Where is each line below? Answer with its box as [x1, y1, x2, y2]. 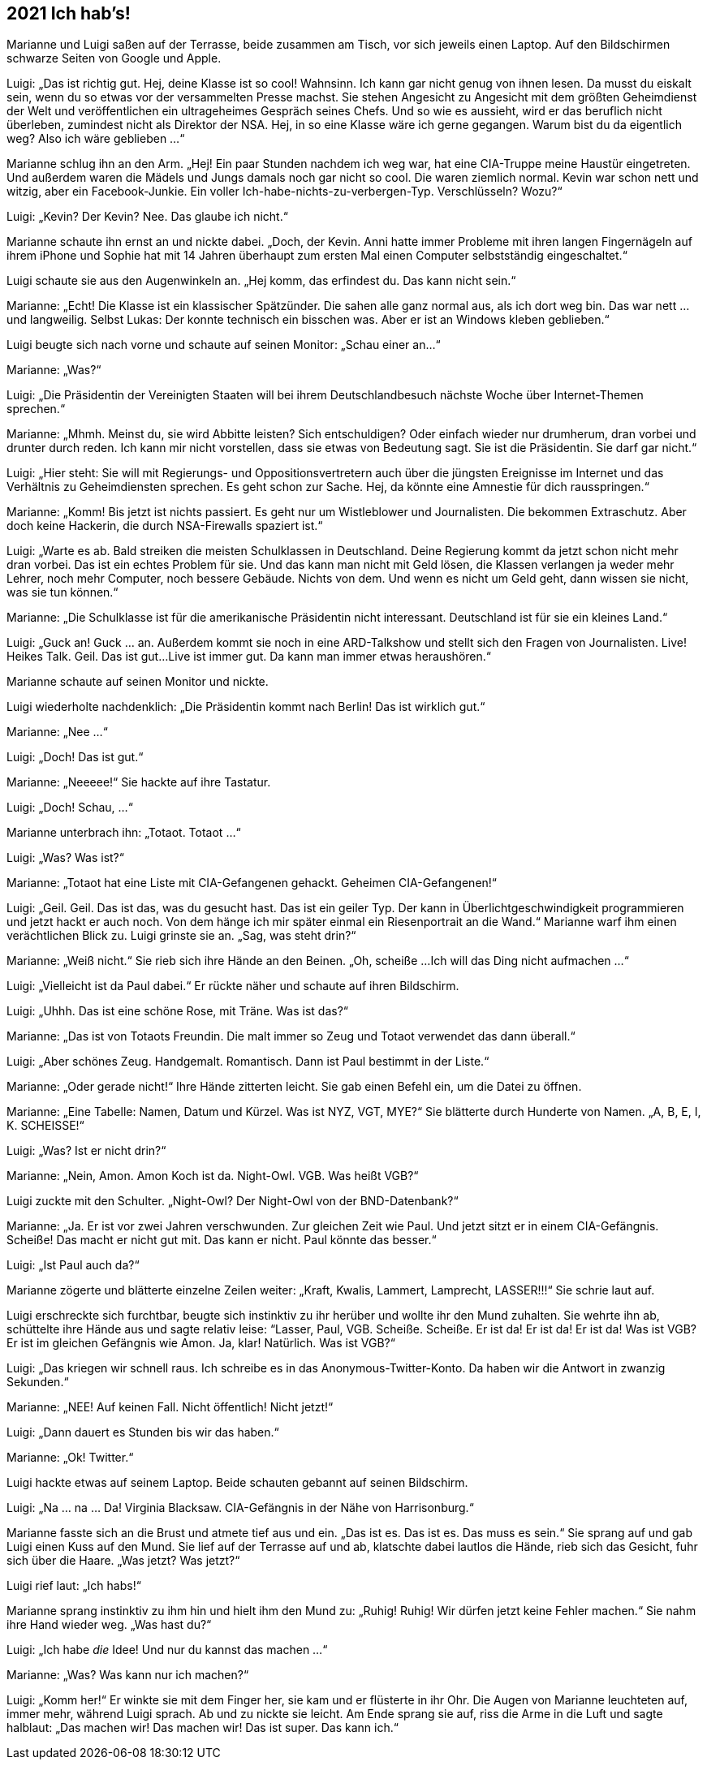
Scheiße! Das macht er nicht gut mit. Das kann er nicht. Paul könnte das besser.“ [6, 1233, 437, 1247]
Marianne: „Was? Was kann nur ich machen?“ [6, 1668, 249, 1682]
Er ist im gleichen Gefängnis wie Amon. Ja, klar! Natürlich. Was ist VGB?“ [6, 1336, 395, 1350]
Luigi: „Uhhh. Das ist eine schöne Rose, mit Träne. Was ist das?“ [6, 1004, 348, 1019]
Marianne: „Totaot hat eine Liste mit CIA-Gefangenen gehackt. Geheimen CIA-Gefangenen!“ [6, 876, 498, 890]
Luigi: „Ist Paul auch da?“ [6, 1258, 140, 1273]
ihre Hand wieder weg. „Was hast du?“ [6, 1617, 212, 1632]
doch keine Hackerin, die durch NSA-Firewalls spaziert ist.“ [6, 519, 323, 533]
